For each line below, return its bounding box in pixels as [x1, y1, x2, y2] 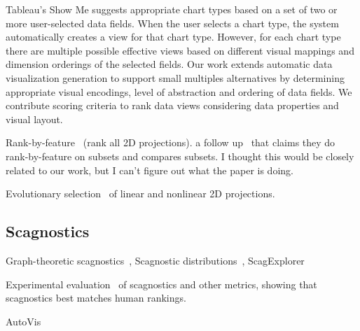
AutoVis [6, 314, 41, 328]
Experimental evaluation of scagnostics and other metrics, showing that [6, 276, 317, 291]
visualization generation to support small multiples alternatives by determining [6, 70, 345, 85]
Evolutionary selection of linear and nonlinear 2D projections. [6, 186, 275, 201]
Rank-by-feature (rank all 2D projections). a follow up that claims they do [6, 135, 335, 150]
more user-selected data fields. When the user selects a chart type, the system [6, 15, 339, 30]
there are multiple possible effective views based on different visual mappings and [6, 43, 354, 57]
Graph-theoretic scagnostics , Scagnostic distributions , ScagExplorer [6, 253, 305, 267]
